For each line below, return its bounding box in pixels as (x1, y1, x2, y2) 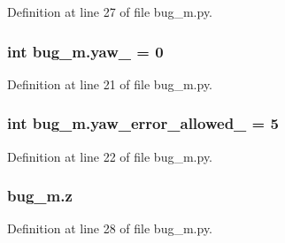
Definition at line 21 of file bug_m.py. (7, 74, 213, 93)
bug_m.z (7, 185, 73, 207)
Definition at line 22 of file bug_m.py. (7, 147, 213, 165)
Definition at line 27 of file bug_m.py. (7, 3, 213, 20)
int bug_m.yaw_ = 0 (7, 40, 164, 62)
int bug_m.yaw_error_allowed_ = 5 (7, 112, 279, 134)
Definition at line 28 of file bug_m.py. (7, 219, 213, 238)
